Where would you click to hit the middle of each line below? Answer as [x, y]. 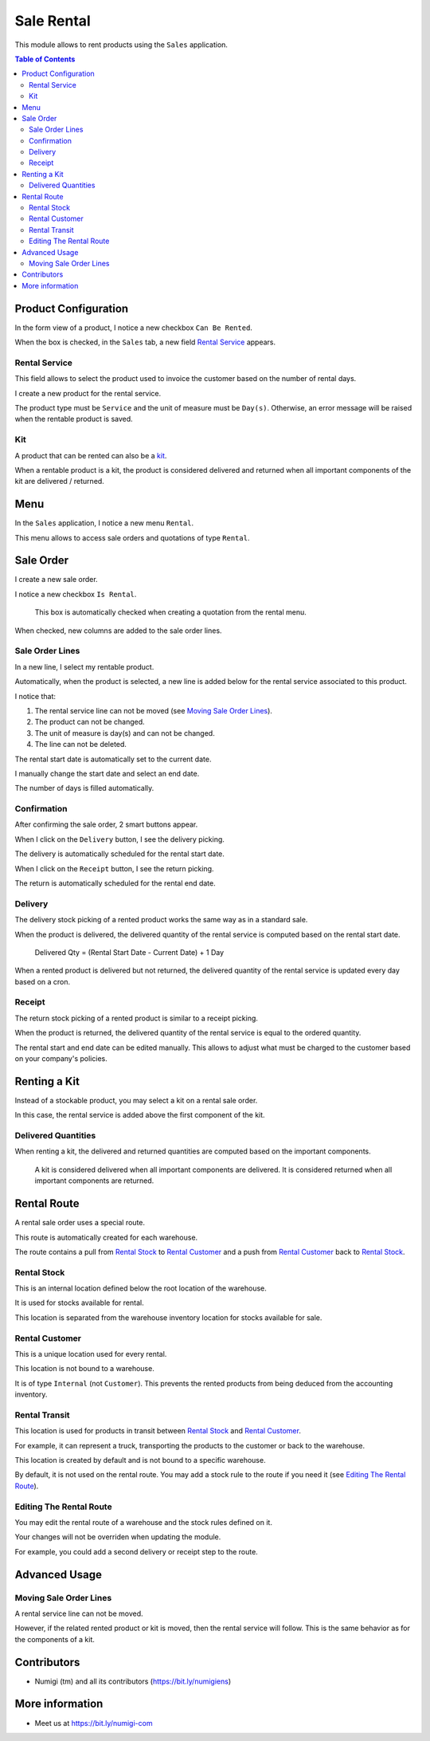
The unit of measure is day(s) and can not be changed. [125, 733]
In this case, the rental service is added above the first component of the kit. [140, 1115]
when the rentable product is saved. [74, 419]
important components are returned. [94, 1181]
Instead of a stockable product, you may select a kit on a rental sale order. [136, 1100]
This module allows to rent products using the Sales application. [121, 45]
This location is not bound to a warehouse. [84, 1369]
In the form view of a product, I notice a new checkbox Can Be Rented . [133, 328]
